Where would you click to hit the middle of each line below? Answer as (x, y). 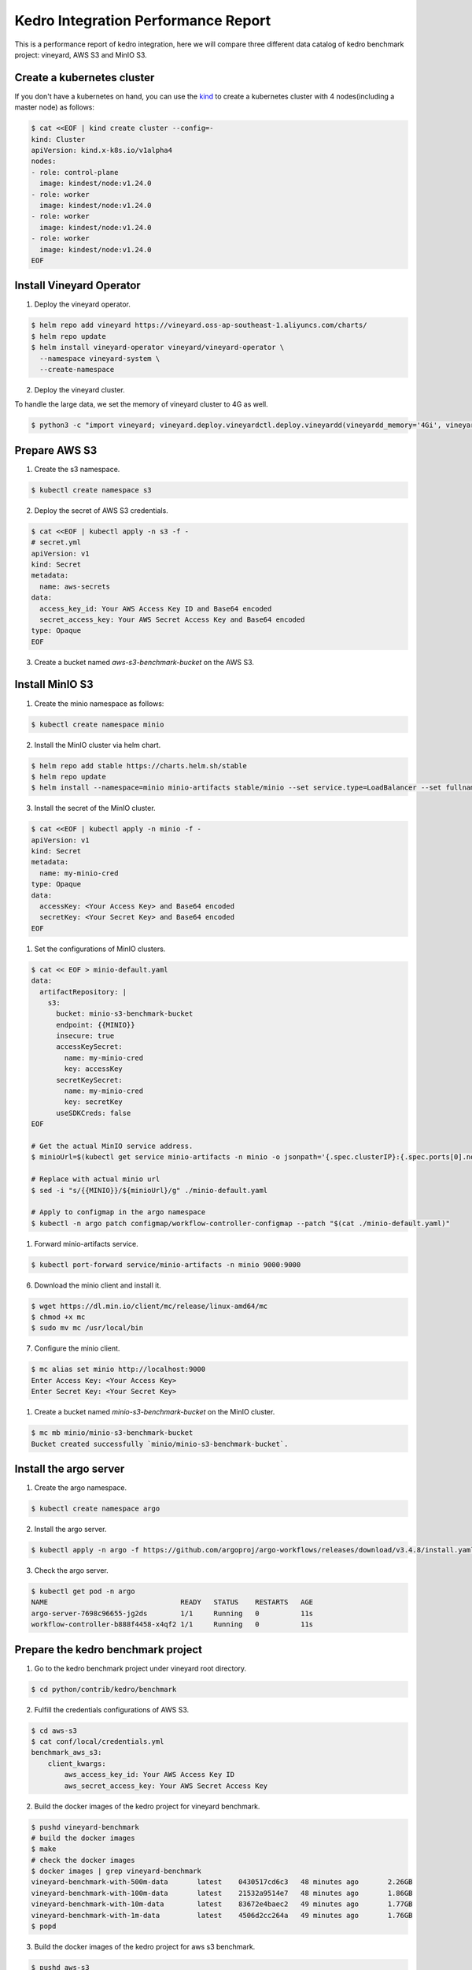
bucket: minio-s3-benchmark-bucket (125, 1014)
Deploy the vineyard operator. (83, 304)
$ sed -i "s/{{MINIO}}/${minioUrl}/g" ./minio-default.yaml (149, 1190)
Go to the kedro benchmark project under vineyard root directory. (140, 1668)
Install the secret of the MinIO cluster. (95, 808)
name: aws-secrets (75, 586)
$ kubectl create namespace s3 (92, 490)
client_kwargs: (77, 1764)
